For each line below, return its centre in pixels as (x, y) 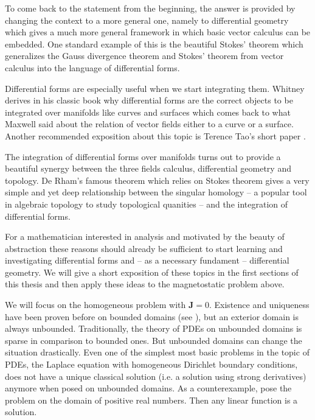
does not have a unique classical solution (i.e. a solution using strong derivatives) (156, 376)
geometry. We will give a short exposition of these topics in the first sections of (152, 272)
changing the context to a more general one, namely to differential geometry (147, 20)
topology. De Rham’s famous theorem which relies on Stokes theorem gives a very (157, 180)
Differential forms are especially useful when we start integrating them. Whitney (155, 88)
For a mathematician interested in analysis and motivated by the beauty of (145, 236)
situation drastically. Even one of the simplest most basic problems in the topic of (157, 352)
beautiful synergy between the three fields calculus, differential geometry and (148, 168)
